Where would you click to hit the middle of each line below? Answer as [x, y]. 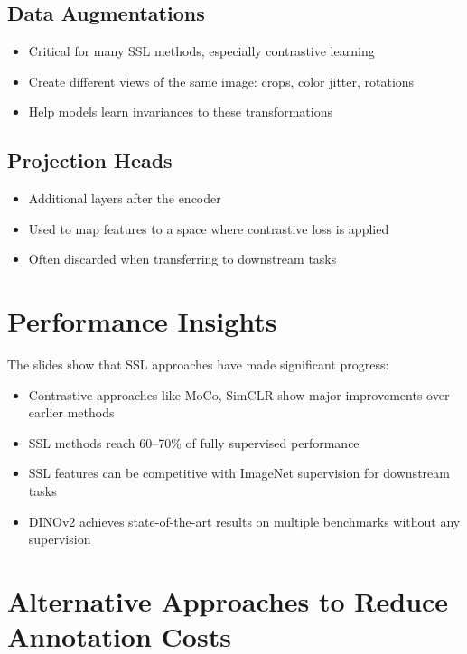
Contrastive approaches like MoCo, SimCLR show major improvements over [239, 394]
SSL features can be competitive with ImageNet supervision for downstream [239, 473]
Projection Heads [90, 160]
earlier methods [71, 412]
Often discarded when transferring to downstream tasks [182, 259]
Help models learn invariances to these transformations [180, 112]
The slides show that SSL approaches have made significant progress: [198, 364]
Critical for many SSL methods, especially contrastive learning [201, 51]
